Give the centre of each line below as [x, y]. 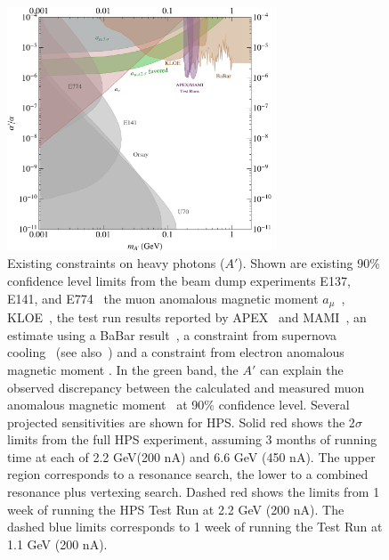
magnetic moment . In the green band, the [123, 369]
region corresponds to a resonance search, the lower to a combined [188, 474]
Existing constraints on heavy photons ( [116, 263]
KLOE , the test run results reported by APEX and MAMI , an [187, 317]
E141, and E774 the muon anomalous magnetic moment [163, 298]
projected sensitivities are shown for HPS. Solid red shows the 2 [181, 422]
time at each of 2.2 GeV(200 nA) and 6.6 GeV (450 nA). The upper [191, 456]
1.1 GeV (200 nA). [57, 544]
